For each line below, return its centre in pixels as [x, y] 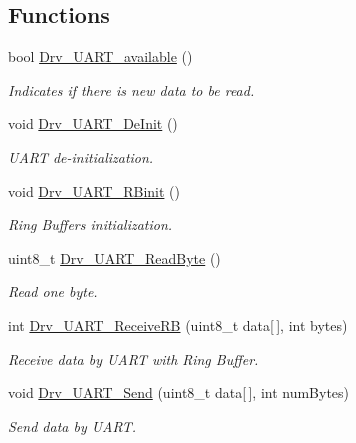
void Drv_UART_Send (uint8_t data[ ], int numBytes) [179, 392]
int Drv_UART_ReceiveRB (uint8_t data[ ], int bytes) [178, 324]
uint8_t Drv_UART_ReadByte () [114, 257]
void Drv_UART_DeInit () [93, 123]
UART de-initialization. [81, 156]
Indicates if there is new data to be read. [131, 89]
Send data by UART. [72, 425]
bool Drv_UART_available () [100, 56]
